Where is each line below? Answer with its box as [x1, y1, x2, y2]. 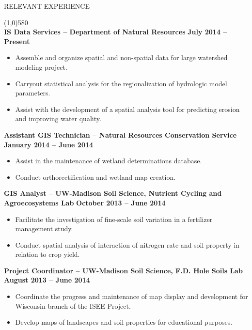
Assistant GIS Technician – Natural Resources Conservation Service [4, 129, 237, 140]
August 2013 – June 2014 [4, 275, 90, 285]
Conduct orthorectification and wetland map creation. [15, 172, 176, 182]
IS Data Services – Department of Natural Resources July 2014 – [4, 27, 227, 37]
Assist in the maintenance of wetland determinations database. [15, 156, 202, 166]
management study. [15, 223, 73, 234]
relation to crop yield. [15, 249, 80, 259]
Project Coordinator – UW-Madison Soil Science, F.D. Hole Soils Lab [4, 265, 243, 275]
